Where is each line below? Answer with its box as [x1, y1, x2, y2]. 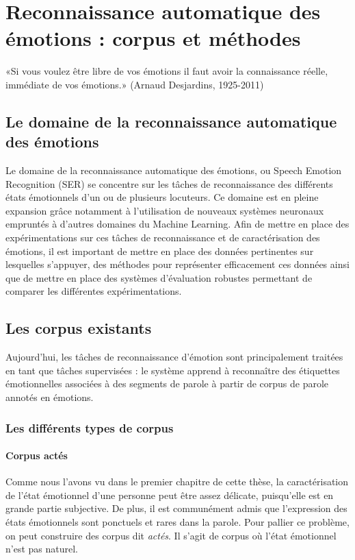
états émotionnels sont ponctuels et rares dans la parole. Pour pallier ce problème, [5, 515, 350, 529]
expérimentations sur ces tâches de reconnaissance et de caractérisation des [5, 230, 320, 245]
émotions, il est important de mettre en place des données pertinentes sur [5, 243, 314, 258]
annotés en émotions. [5, 390, 94, 404]
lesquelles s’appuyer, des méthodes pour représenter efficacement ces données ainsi [5, 257, 350, 271]
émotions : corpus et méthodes [5, 24, 301, 52]
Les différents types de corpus [5, 419, 174, 436]
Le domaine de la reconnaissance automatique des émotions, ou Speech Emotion [5, 163, 342, 178]
